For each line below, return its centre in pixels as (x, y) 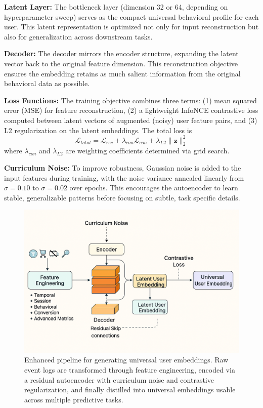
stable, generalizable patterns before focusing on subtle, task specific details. (122, 197)
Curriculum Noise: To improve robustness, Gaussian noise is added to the (123, 168)
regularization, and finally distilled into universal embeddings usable (130, 390)
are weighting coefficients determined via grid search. (147, 151)
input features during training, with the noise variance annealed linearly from (124, 177)
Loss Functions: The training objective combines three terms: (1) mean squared (130, 100)
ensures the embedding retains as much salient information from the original (122, 73)
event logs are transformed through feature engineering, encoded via (130, 369)
